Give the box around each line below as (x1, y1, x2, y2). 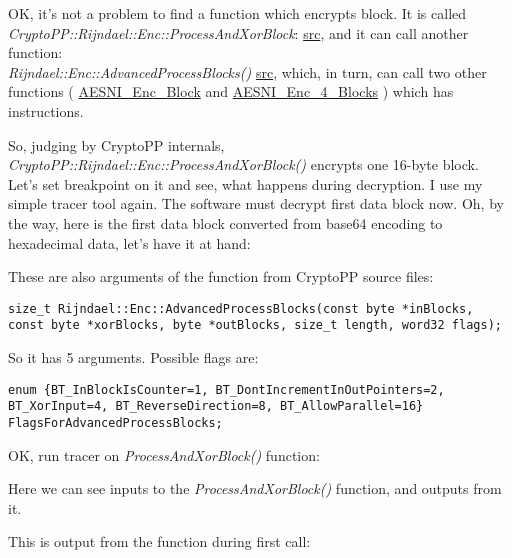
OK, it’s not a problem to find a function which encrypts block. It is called (8, 3, 467, 23)
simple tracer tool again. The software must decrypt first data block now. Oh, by (8, 193, 504, 214)
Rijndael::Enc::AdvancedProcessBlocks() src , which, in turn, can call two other (8, 61, 487, 82)
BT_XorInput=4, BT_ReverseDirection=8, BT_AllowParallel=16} (8, 399, 424, 414)
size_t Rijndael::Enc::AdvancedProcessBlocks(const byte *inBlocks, (8, 301, 474, 316)
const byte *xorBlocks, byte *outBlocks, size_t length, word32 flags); (8, 318, 502, 333)
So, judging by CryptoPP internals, (8, 134, 225, 155)
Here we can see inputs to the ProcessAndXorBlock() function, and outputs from (8, 478, 502, 499)
